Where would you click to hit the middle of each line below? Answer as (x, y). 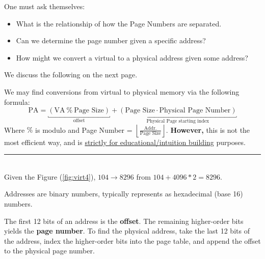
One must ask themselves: (45, 6)
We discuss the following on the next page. (71, 75)
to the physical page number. (49, 251)
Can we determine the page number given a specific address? (111, 40)
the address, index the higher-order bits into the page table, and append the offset (132, 240)
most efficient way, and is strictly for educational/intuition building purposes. (125, 142)
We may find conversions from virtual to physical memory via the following (122, 91)
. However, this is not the (208, 129)
